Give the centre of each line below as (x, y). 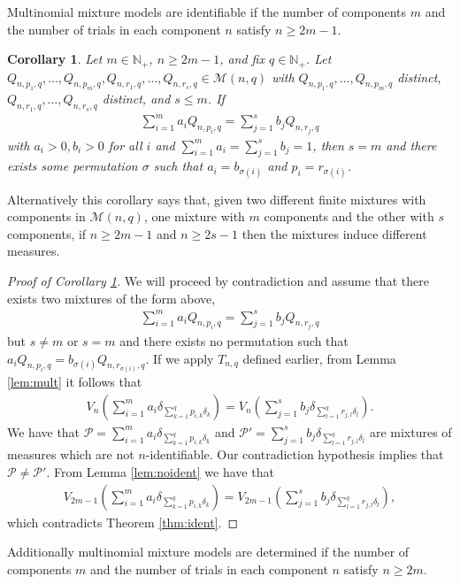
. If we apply (180, 358)
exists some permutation (73, 166)
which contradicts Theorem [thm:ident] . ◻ (123, 522)
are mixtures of (410, 431)
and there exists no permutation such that (234, 341)
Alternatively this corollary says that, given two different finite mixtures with (217, 199)
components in (46, 216)
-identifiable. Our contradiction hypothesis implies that (295, 454)
